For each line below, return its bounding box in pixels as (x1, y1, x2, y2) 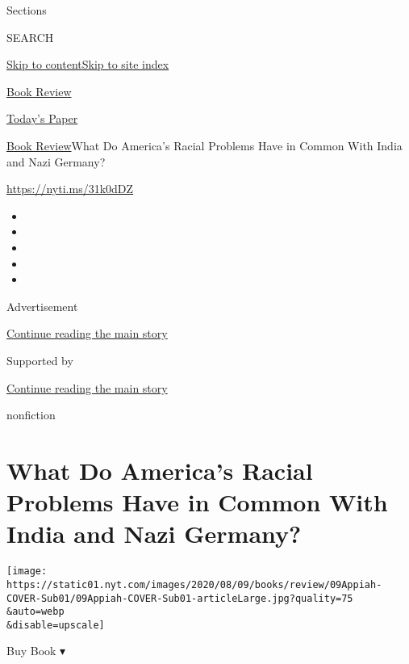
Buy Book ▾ (6, 642, 66, 659)
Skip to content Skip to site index (6, 56, 169, 73)
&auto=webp (6, 606, 65, 618)
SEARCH (6, 28, 54, 45)
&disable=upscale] (6, 619, 105, 631)
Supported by (6, 351, 73, 368)
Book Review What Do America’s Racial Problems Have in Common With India (6, 137, 403, 153)
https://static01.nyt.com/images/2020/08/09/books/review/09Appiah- (6, 578, 382, 590)
